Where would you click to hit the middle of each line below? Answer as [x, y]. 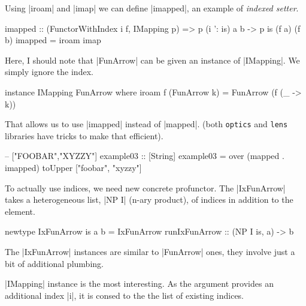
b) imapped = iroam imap [53, 40]
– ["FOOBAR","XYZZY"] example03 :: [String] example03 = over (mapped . [145, 156]
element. [20, 211]
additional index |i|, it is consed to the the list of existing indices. [125, 295]
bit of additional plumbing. [54, 263]
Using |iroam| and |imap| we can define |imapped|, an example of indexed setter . [152, 8]
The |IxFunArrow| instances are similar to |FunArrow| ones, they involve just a [150, 251]
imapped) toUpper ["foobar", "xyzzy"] [73, 167]
